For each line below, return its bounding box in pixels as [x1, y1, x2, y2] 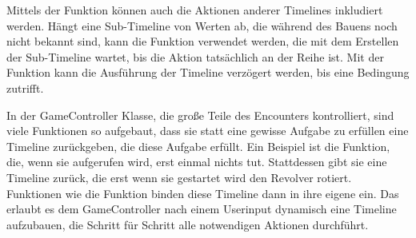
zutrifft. [6, 79, 44, 96]
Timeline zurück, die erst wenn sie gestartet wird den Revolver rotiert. [6, 169, 352, 185]
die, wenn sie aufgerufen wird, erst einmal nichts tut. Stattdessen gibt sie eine [6, 153, 387, 170]
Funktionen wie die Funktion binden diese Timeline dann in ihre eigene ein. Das [6, 184, 399, 201]
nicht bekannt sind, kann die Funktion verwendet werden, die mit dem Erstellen [6, 33, 399, 50]
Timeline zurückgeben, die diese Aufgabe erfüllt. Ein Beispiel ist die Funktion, [6, 137, 390, 154]
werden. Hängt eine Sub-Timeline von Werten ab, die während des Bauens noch [6, 17, 398, 34]
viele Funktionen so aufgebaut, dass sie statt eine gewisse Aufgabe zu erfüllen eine [6, 122, 409, 139]
